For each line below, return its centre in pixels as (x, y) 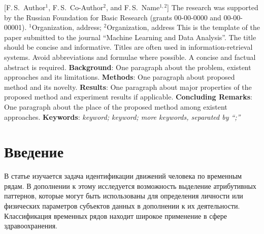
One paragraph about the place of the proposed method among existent (116, 106)
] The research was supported (213, 7)
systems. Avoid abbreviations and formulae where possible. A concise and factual (130, 57)
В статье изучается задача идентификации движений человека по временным (123, 176)
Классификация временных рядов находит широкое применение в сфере (116, 215)
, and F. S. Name (133, 7)
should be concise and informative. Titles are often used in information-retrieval (128, 47)
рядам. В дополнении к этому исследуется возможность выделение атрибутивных (130, 186)
